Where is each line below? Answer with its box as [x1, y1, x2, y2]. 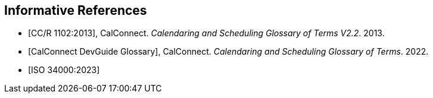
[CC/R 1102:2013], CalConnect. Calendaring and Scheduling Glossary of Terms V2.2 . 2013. [28, 28, 385, 39]
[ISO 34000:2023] [28, 65, 100, 75]
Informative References [4, 3, 147, 18]
